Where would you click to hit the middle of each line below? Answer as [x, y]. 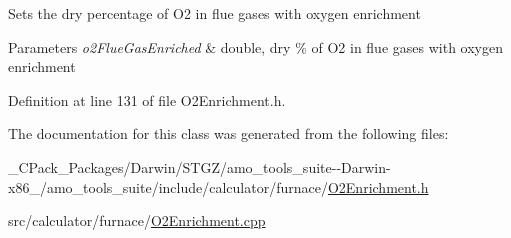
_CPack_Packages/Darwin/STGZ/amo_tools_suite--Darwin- [199, 166]
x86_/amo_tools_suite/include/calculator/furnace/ [168, 186]
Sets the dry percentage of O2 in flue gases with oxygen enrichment [214, 13]
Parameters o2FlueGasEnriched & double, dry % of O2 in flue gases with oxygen [255, 46]
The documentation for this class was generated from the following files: [228, 133]
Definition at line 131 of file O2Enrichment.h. [147, 99]
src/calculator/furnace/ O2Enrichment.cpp [137, 220]
